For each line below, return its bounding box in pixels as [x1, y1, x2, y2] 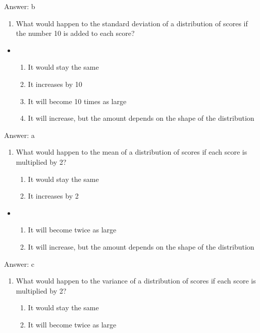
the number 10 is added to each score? [16, 28, 135, 38]
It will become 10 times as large [28, 96, 127, 106]
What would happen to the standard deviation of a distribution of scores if [16, 18, 248, 28]
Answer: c [4, 258, 34, 269]
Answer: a [4, 129, 35, 140]
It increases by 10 [28, 78, 82, 89]
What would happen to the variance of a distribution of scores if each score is [16, 275, 256, 286]
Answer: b [4, 1, 35, 11]
